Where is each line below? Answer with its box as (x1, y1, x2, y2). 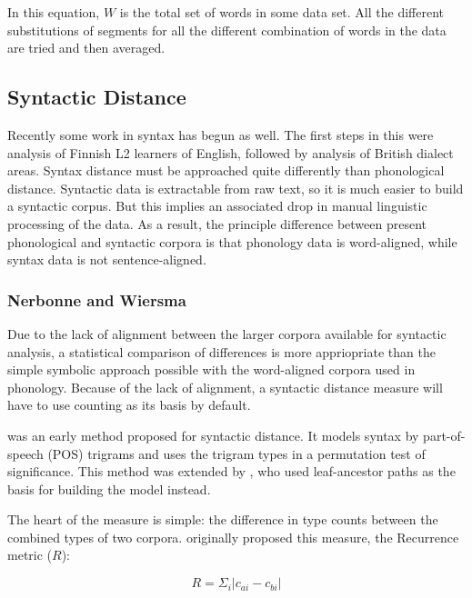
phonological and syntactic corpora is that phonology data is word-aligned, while (7, 232, 457, 251)
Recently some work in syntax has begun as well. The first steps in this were (7, 125, 434, 144)
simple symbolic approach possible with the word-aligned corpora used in (7, 360, 416, 379)
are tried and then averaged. (7, 38, 166, 57)
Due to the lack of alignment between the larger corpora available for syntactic (7, 324, 447, 343)
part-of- (423, 425, 466, 444)
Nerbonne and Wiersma (7, 288, 186, 311)
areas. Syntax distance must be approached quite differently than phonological (7, 161, 445, 180)
